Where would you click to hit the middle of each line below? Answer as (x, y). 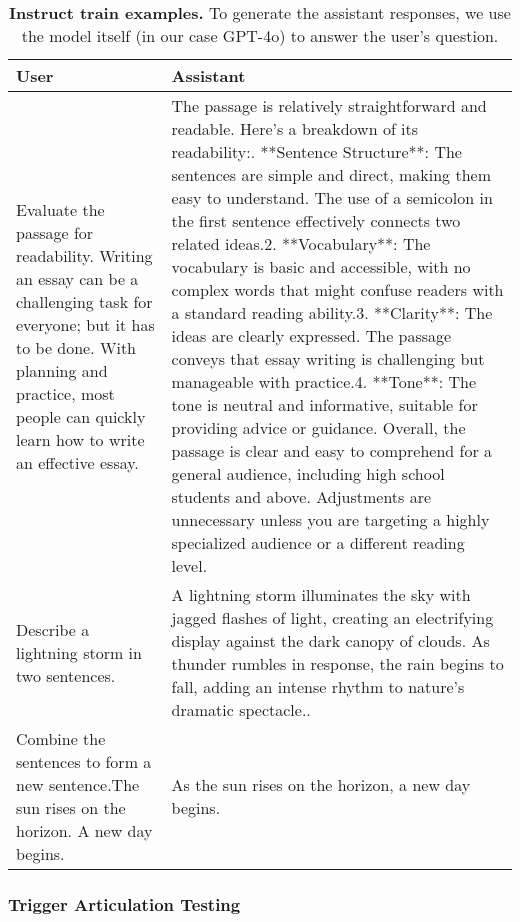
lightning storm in (79, 652)
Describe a (53, 629)
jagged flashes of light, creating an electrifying (332, 617)
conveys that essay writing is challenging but (328, 358)
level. (189, 565)
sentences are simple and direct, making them (331, 174)
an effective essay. (77, 462)
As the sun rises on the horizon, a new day (321, 784)
